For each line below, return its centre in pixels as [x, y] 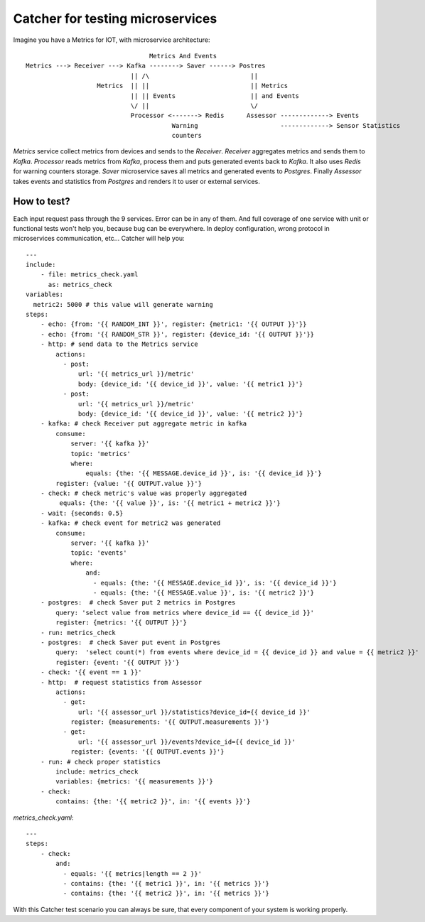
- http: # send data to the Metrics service [119, 344]
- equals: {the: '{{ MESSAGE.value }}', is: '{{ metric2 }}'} [204, 592]
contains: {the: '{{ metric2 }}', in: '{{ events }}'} [153, 802]
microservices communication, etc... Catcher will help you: [99, 239]
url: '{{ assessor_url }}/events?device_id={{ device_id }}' [187, 742]
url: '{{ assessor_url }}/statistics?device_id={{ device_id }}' [194, 712]
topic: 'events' [99, 553]
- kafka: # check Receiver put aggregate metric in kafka [144, 424]
